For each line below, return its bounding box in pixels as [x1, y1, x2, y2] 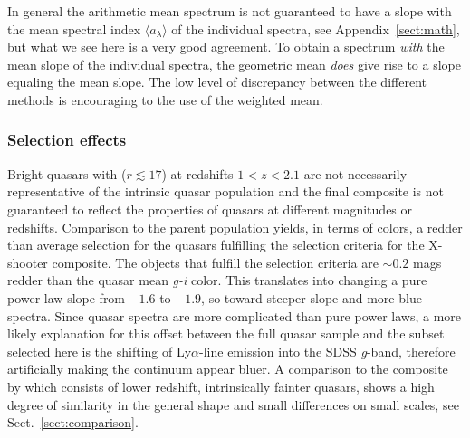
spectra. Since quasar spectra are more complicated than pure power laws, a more [7, 306, 462, 325]
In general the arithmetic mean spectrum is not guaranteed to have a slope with [7, 2, 452, 20]
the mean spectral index [7, 19, 141, 38]
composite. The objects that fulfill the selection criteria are [52, 252, 379, 271]
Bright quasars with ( [7, 164, 127, 183]
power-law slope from [7, 288, 126, 307]
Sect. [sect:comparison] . [7, 413, 139, 432]
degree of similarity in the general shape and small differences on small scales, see [7, 395, 459, 414]
